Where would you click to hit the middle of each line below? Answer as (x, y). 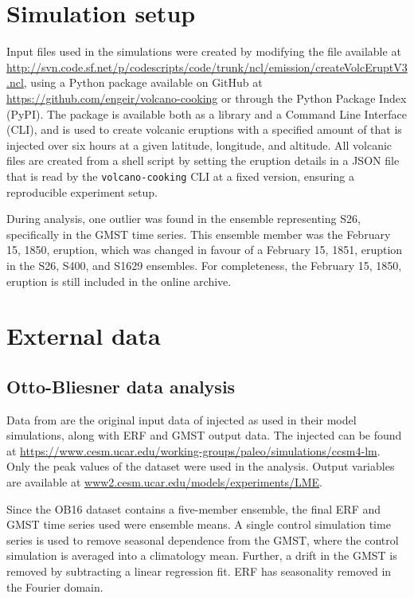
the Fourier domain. (55, 586)
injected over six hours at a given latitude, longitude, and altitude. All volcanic (199, 145)
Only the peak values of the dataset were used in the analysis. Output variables (201, 466)
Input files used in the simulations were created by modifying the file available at (204, 51)
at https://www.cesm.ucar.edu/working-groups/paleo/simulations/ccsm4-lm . (193, 450)
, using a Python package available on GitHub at (143, 82)
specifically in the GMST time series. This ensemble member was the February (199, 234)
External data (84, 336)
